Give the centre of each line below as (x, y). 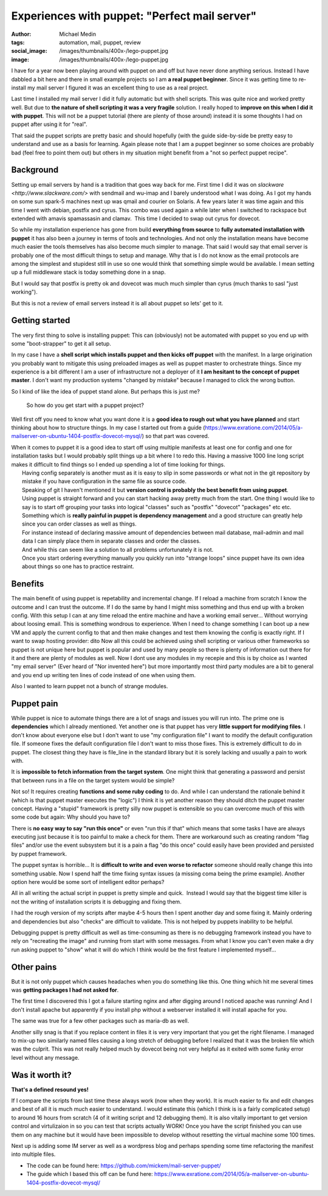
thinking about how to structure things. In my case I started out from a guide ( (108, 428)
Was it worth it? (42, 1075)
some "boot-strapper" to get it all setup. (61, 343)
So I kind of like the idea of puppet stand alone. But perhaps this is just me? (106, 391)
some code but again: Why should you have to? (71, 817)
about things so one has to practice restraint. (78, 566)
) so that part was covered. (176, 436)
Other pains (34, 967)
